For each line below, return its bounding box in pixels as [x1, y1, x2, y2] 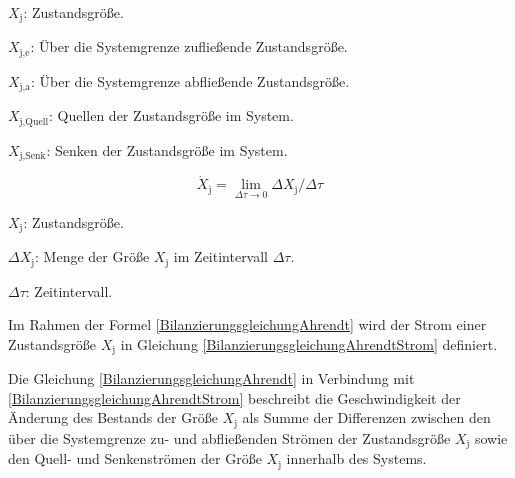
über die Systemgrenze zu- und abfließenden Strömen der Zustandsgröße [8, 427, 451, 448]
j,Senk [19, 151, 46, 162]
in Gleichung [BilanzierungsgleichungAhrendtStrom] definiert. [120, 333, 498, 354]
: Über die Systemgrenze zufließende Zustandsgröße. [30, 36, 348, 57]
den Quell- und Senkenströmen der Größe [8, 448, 262, 469]
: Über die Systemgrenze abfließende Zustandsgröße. [31, 70, 350, 91]
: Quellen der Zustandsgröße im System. [48, 105, 294, 126]
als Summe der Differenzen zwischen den [242, 407, 491, 428]
